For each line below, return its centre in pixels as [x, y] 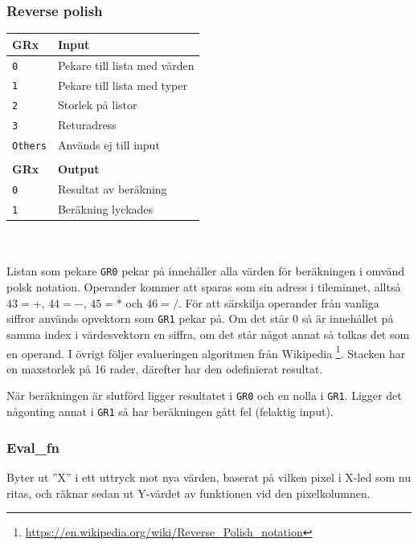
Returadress [87, 125]
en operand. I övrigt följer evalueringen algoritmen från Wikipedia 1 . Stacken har [206, 352]
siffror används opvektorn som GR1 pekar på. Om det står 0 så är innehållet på [200, 318]
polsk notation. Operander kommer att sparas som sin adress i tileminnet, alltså [204, 287]
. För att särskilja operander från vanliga [279, 302]
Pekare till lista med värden [126, 65]
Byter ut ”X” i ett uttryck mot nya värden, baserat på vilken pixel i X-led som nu [209, 477]
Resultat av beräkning [112, 189]
